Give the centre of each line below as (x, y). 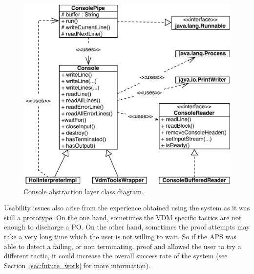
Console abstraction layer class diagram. (84, 191)
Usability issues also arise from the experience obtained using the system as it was (127, 208)
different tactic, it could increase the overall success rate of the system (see (116, 256)
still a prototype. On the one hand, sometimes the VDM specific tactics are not (123, 217)
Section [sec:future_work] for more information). (77, 265)
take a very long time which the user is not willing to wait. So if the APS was (120, 237)
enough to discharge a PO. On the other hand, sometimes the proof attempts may (127, 227)
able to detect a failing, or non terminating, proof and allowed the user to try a (123, 246)
